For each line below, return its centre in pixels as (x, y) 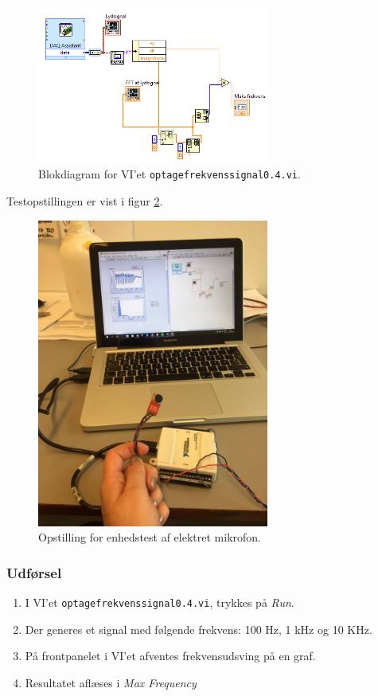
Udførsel (34, 572)
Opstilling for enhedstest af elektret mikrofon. (150, 537)
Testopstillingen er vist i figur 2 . (85, 200)
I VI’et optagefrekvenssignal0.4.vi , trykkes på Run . (160, 602)
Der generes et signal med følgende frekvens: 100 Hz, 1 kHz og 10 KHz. (199, 629)
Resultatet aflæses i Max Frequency (111, 682)
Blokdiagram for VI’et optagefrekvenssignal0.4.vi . (170, 174)
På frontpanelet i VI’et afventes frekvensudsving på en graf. (170, 656)
